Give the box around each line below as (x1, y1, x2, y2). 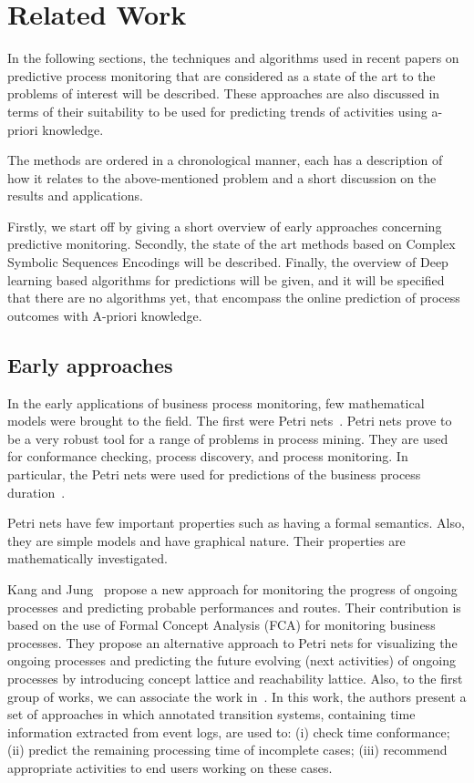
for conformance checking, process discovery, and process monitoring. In (7, 447, 408, 466)
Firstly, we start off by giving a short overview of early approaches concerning (7, 216, 442, 235)
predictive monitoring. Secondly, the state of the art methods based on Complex (7, 234, 456, 253)
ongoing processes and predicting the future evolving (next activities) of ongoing (7, 651, 457, 670)
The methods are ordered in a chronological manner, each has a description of (7, 150, 443, 170)
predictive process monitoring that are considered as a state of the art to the (7, 66, 436, 85)
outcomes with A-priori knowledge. (7, 305, 202, 325)
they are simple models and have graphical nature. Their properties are (7, 531, 406, 550)
